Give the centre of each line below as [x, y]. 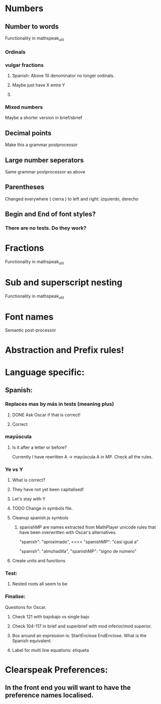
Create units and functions [39, 561]
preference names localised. [49, 695]
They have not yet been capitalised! [48, 490]
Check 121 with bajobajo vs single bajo [51, 616]
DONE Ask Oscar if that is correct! [46, 415]
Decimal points [28, 133]
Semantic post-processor [31, 330]
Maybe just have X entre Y [39, 85]
